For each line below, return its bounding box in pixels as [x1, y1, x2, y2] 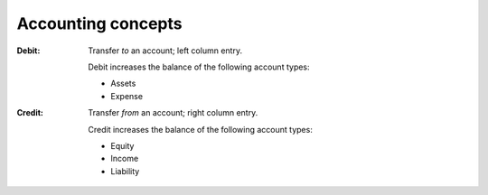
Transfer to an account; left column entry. [88, 45, 243, 56]
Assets [110, 78, 136, 89]
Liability [110, 165, 140, 176]
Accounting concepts [16, 14, 183, 33]
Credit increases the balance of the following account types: [88, 124, 314, 135]
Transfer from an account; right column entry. [88, 107, 258, 118]
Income [110, 153, 139, 164]
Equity [110, 140, 135, 151]
